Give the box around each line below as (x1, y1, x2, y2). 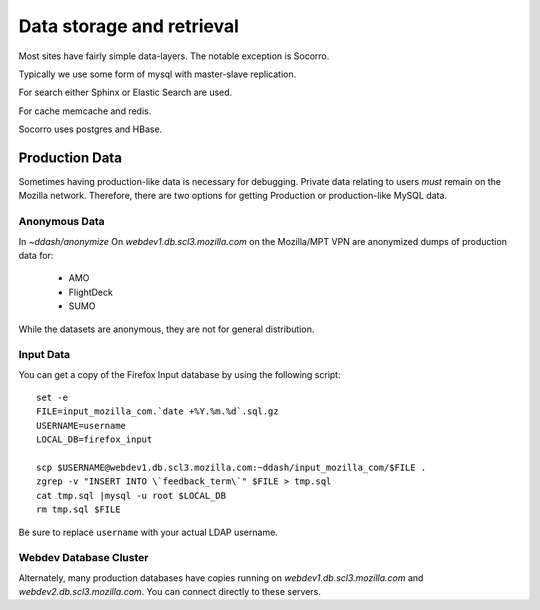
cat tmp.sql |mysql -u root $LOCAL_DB (36, 490, 227, 501)
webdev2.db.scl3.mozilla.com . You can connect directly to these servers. (18, 586, 322, 598)
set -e (36, 392, 69, 404)
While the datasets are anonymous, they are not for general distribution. (18, 323, 315, 335)
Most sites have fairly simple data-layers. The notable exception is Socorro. (18, 50, 330, 62)
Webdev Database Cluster (18, 551, 149, 565)
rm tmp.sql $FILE (36, 504, 121, 515)
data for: (18, 249, 54, 261)
